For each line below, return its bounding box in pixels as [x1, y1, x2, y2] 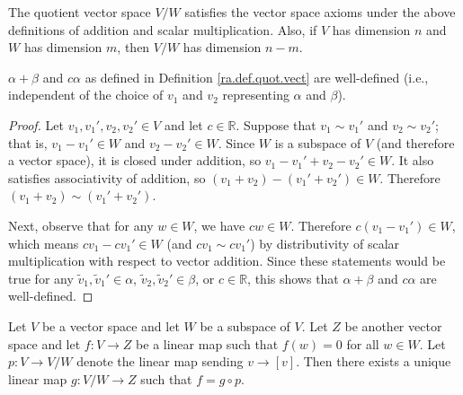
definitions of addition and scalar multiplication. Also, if [8, 20, 317, 39]
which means [8, 233, 79, 252]
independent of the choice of [8, 85, 164, 104]
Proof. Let [8, 115, 64, 134]
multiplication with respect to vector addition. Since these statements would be [8, 251, 446, 270]
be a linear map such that [136, 334, 279, 353]
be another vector [344, 316, 442, 335]
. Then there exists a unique [296, 352, 451, 371]
